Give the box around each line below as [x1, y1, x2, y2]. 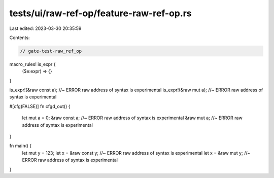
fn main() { [9, 143, 32, 149]
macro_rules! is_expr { [9, 61, 56, 67]
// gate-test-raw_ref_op [20, 48, 82, 54]
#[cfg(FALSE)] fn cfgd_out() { [9, 103, 71, 109]
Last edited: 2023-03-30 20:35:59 [9, 25, 82, 31]
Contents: [9, 34, 30, 41]
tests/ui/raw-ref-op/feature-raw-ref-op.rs [9, 8, 192, 19]
